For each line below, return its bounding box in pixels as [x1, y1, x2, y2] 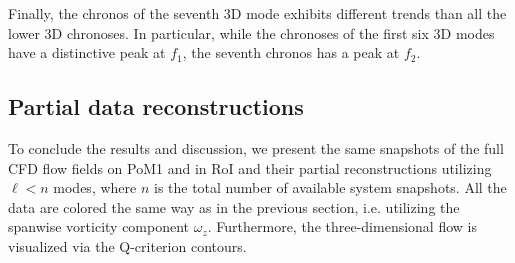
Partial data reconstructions [8, 91, 304, 122]
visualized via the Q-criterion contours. [8, 235, 247, 256]
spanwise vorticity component [8, 216, 190, 237]
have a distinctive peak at [8, 42, 166, 63]
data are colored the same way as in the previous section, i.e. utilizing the [8, 196, 460, 217]
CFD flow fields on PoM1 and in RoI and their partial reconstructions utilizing [8, 157, 492, 178]
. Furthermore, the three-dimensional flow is [207, 216, 477, 237]
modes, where [53, 177, 137, 198]
